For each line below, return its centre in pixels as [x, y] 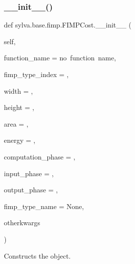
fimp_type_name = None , [44, 206]
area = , [16, 123]
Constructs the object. [37, 255]
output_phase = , [31, 190]
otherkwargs [22, 223]
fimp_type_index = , [36, 74]
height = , [19, 107]
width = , [19, 91]
